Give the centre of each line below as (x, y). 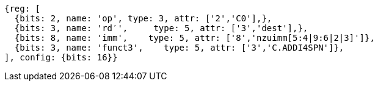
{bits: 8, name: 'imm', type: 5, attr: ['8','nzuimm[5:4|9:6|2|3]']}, (194, 38)
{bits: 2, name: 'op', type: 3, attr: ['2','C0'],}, (143, 18)
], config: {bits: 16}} (61, 57)
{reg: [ (23, 9)
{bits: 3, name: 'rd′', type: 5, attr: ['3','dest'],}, (161, 28)
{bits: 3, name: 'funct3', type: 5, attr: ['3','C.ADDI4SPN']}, (179, 48)
